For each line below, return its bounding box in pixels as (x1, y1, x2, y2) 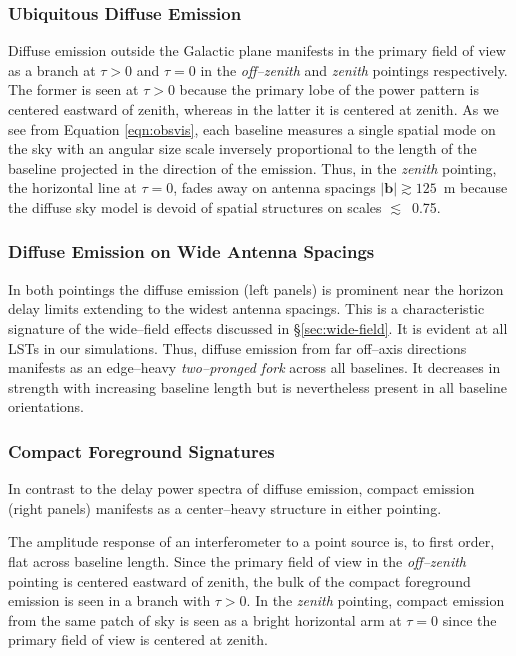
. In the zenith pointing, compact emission (246, 590, 505, 611)
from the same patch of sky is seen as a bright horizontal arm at (8, 609, 402, 630)
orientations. (8, 396, 84, 417)
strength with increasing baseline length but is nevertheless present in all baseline (8, 376, 507, 397)
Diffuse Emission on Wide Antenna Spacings (8, 239, 375, 264)
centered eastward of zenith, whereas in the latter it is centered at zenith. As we (8, 99, 499, 119)
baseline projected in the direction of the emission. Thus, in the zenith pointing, (8, 157, 497, 178)
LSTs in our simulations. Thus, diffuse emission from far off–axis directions (8, 337, 467, 358)
